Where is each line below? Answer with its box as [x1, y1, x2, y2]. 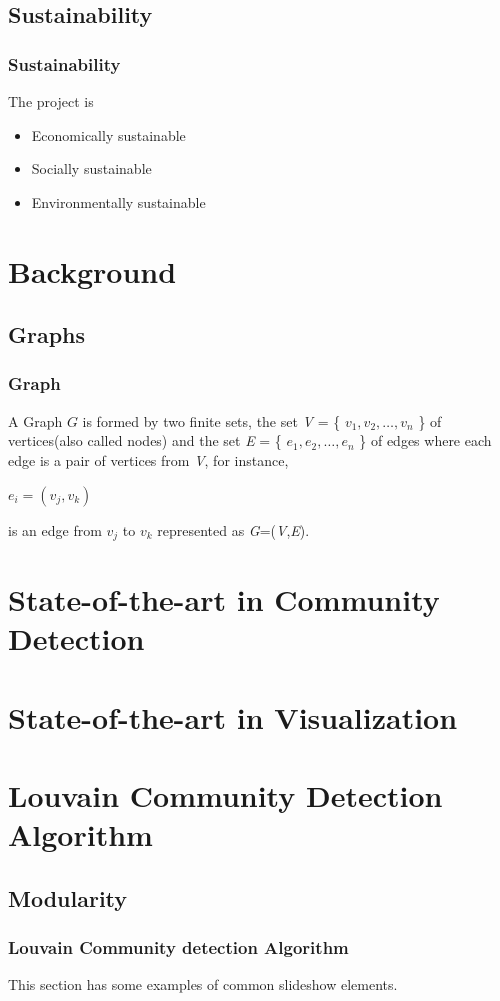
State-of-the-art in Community [8, 579, 440, 620]
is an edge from [8, 519, 102, 540]
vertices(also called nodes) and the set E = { [8, 430, 282, 451]
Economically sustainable [31, 124, 186, 145]
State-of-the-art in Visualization [8, 696, 458, 737]
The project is [8, 91, 94, 111]
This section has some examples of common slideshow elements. [8, 974, 398, 995]
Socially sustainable [31, 158, 152, 179]
